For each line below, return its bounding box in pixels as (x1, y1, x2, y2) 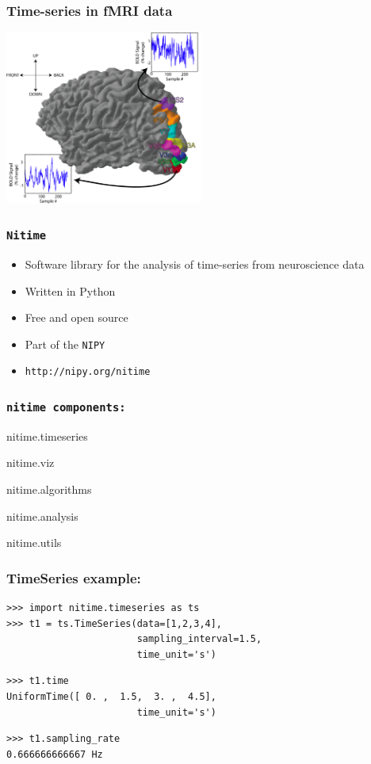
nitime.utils (6, 534, 62, 551)
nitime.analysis (6, 507, 78, 524)
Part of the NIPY (25, 335, 105, 352)
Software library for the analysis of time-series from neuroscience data (25, 256, 365, 273)
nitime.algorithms (6, 481, 92, 498)
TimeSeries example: (6, 567, 141, 587)
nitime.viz (6, 454, 55, 471)
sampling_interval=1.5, (136, 633, 262, 645)
